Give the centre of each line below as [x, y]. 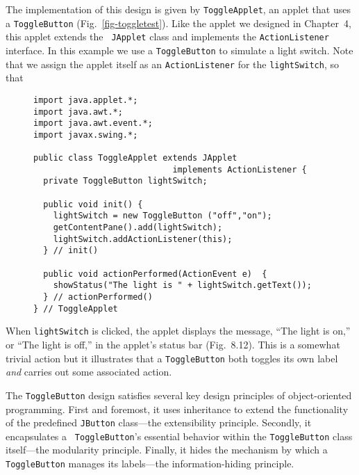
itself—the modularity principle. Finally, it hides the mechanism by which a [167, 450]
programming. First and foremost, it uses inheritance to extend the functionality [177, 409]
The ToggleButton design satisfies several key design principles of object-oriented [179, 395]
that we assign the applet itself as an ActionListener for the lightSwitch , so [173, 64]
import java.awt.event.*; [93, 123]
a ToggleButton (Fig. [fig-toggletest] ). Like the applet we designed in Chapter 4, [178, 23]
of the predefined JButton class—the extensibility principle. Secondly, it [159, 422]
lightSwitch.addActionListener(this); [143, 239]
